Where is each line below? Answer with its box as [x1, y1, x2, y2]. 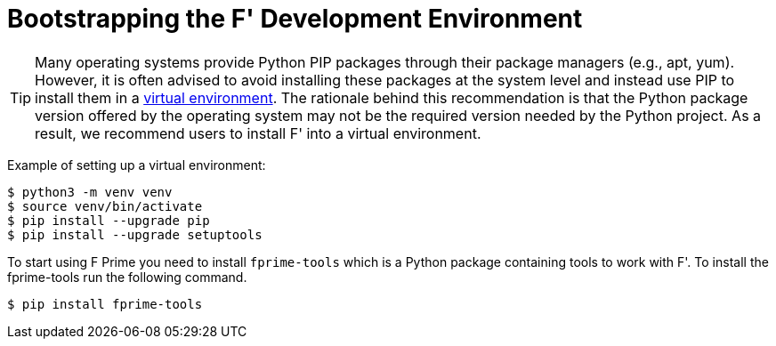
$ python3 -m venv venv [7, 184, 173, 199]
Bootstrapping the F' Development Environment [7, 4, 583, 34]
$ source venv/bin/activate [7, 198, 203, 213]
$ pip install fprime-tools [7, 296, 203, 311]
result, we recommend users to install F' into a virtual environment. [35, 124, 481, 142]
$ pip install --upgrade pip [7, 213, 210, 228]
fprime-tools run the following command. [7, 269, 247, 285]
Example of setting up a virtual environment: [7, 157, 266, 173]
